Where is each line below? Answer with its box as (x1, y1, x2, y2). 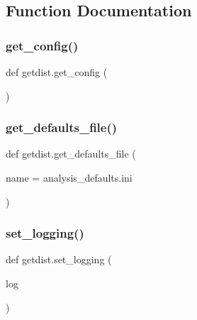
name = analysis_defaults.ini (6, 170, 133, 184)
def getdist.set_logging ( (6, 252, 112, 267)
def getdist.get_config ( (6, 65, 108, 79)
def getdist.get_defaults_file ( (6, 146, 136, 161)
